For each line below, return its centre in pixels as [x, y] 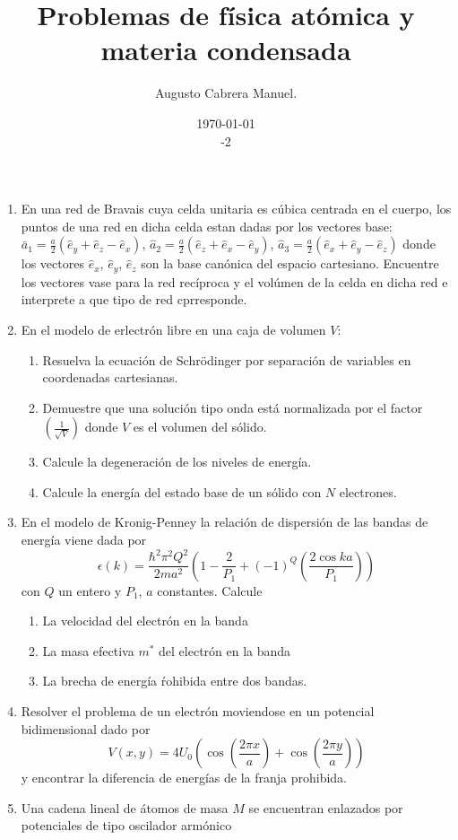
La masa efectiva [88, 650]
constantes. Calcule [210, 590]
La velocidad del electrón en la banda [145, 621]
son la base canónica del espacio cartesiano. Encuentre [290, 263]
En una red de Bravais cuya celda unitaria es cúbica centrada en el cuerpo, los [236, 209]
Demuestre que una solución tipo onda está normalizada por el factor [233, 407]
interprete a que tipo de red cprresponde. [134, 299]
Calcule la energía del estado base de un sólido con [182, 491]
